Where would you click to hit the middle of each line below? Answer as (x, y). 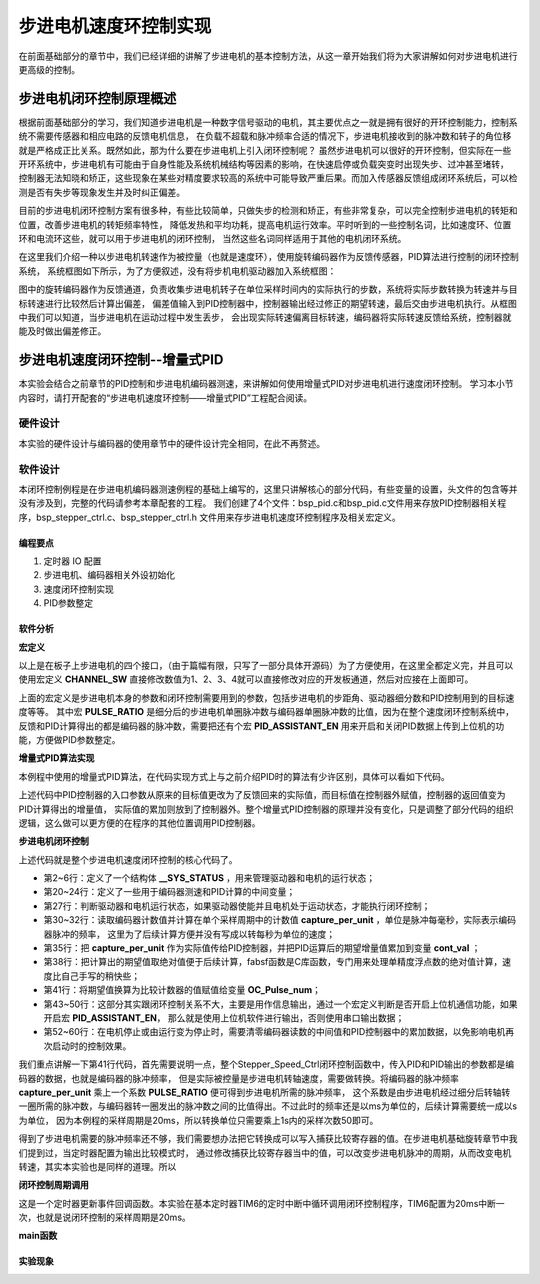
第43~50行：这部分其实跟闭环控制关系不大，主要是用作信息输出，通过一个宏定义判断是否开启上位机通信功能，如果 (281, 1004)
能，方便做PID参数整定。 (69, 739)
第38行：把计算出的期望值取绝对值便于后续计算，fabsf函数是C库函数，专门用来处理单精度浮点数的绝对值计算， (273, 962)
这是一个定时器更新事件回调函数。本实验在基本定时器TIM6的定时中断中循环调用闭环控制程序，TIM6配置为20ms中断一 (261, 1203)
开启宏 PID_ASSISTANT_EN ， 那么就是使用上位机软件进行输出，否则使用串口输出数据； (224, 1018)
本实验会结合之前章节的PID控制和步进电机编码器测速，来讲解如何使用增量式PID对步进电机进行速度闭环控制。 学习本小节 (266, 384)
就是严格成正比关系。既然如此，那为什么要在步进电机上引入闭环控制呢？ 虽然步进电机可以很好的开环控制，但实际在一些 (265, 150)
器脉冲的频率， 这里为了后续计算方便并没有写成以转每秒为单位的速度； (189, 934)
